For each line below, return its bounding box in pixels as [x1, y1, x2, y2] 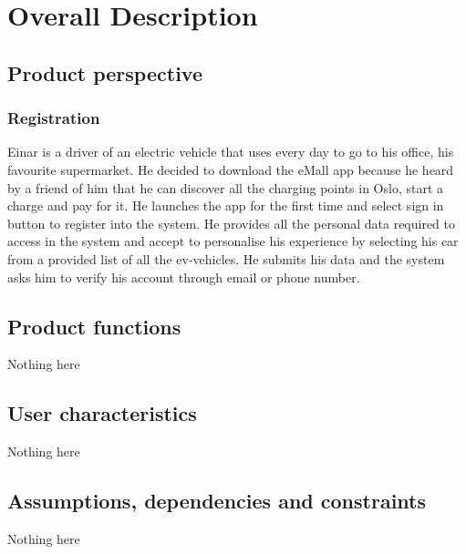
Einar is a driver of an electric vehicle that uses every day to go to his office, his [7, 142, 454, 161]
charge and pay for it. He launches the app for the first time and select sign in [7, 196, 444, 215]
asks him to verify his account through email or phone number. [7, 267, 360, 286]
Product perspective [7, 58, 202, 87]
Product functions [7, 312, 181, 340]
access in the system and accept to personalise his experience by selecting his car [7, 231, 459, 251]
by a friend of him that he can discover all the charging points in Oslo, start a [7, 178, 444, 197]
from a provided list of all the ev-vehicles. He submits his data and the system [7, 249, 445, 268]
